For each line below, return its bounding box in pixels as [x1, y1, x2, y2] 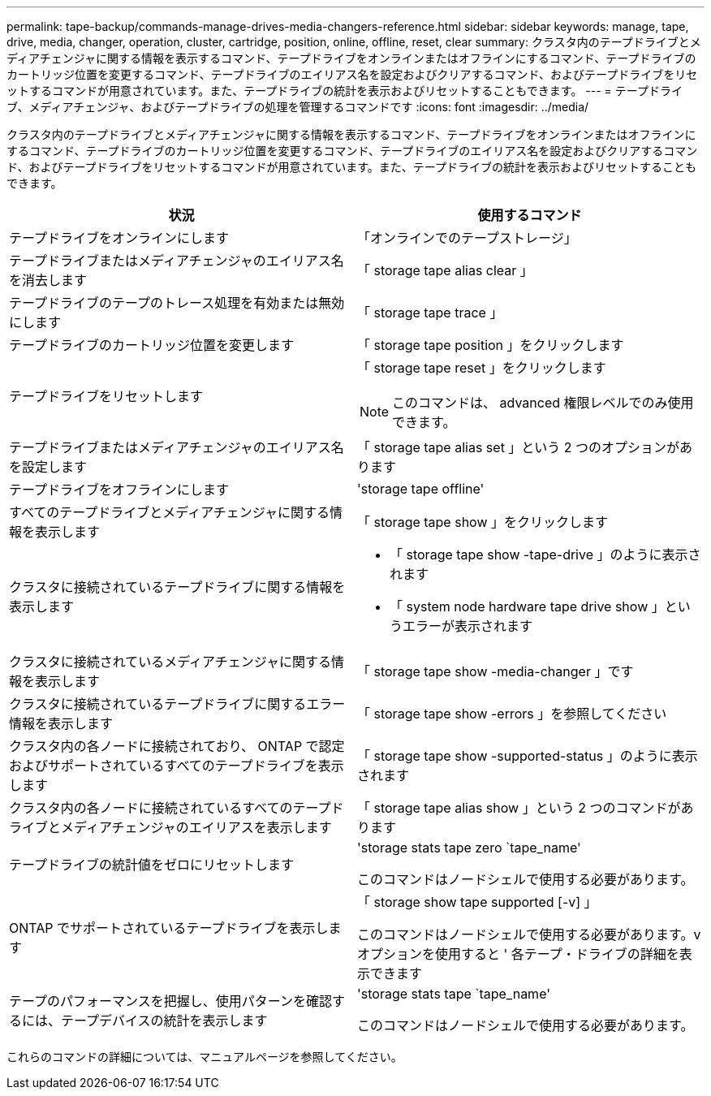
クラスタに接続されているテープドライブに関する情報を [9, 579, 346, 595]
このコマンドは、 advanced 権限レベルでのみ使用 [392, 395, 694, 411]
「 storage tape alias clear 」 [357, 262, 533, 278]
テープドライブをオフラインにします [9, 481, 230, 498]
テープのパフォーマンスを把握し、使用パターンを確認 [9, 993, 332, 1009]
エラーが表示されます [403, 618, 533, 634]
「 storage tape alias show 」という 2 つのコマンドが [357, 800, 681, 816]
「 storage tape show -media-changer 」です [357, 663, 634, 680]
